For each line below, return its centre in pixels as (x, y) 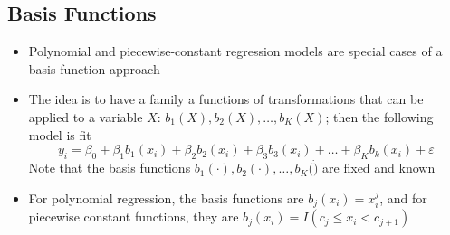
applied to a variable (86, 116)
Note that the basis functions (110, 168)
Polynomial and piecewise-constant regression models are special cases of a (235, 51)
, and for (403, 197)
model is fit (60, 134)
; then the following (379, 116)
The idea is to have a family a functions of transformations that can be (226, 99)
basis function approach (94, 68)
